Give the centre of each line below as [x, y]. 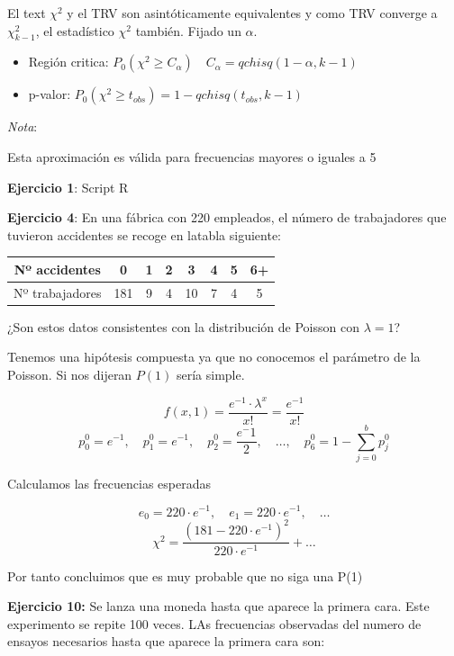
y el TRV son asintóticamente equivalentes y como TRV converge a [252, 13]
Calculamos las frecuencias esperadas [109, 483]
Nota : [23, 126]
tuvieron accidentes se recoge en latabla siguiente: [144, 234]
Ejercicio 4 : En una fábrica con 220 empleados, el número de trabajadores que [227, 217]
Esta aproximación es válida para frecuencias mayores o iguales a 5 [192, 156]
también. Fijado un [188, 30]
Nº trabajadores [58, 292]
